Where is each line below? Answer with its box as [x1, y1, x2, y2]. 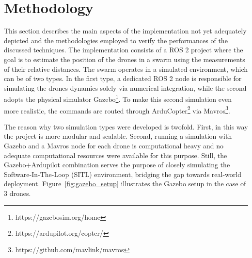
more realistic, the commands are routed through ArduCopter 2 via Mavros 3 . [4, 104, 230, 115]
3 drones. [4, 188, 31, 198]
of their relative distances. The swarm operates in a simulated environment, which [4, 64, 248, 74]
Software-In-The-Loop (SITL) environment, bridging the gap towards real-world [4, 169, 241, 179]
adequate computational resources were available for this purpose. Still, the [4, 150, 227, 160]
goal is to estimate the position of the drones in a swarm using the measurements [4, 54, 245, 64]
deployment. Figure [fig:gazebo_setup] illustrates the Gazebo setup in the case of [4, 178, 246, 189]
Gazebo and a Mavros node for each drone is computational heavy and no [4, 140, 224, 150]
